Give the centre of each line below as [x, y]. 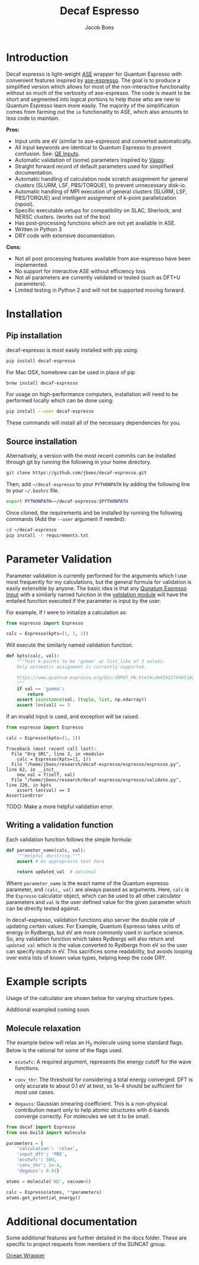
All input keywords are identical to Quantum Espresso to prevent [93, 147]
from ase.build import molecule [46, 1133]
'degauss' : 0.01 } [38, 1171]
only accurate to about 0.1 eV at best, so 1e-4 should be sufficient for [99, 1085]
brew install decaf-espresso [42, 383]
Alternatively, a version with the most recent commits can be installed [91, 456]
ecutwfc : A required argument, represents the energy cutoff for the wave [103, 1062]
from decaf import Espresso [41, 1127]
